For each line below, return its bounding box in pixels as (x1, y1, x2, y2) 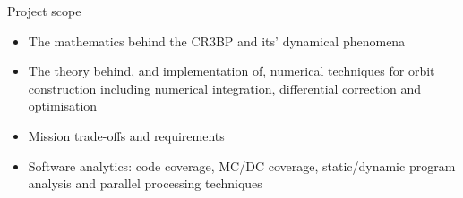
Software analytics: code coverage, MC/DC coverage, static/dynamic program (28, 156, 456, 175)
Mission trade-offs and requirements (28, 126, 225, 144)
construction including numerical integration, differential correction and (28, 78, 422, 97)
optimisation (28, 96, 98, 115)
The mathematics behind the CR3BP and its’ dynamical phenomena (28, 31, 406, 50)
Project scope (7, 2, 81, 20)
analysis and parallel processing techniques (28, 174, 262, 193)
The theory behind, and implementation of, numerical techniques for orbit (28, 62, 435, 80)
